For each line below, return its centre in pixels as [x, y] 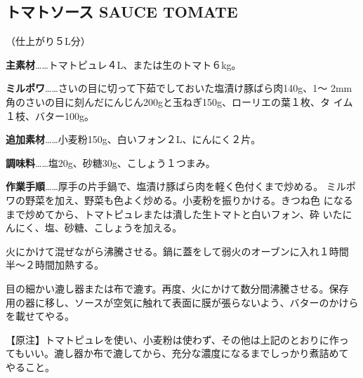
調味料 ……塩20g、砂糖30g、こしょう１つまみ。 [111, 162]
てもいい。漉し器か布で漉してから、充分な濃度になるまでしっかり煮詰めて [177, 353]
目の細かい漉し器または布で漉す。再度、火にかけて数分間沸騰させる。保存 [177, 288]
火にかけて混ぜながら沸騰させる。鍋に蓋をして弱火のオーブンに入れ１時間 [177, 251]
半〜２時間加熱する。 [55, 265]
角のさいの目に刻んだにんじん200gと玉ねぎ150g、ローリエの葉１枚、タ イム [179, 101]
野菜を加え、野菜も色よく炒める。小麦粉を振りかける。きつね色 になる [189, 200]
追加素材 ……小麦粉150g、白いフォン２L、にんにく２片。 [133, 139]
